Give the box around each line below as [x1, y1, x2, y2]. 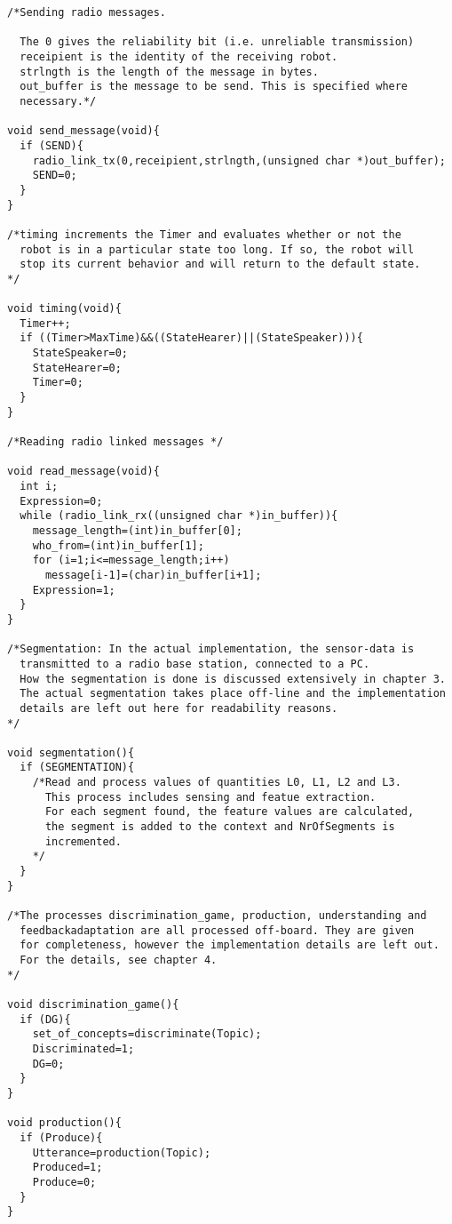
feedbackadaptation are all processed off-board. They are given [20, 924, 415, 937]
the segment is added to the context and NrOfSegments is [44, 820, 395, 834]
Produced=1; [32, 1161, 103, 1174]
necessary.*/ [20, 94, 97, 108]
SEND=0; [32, 169, 77, 182]
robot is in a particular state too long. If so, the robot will [20, 243, 415, 256]
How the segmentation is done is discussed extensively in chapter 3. [20, 672, 446, 685]
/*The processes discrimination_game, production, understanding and [7, 909, 427, 923]
